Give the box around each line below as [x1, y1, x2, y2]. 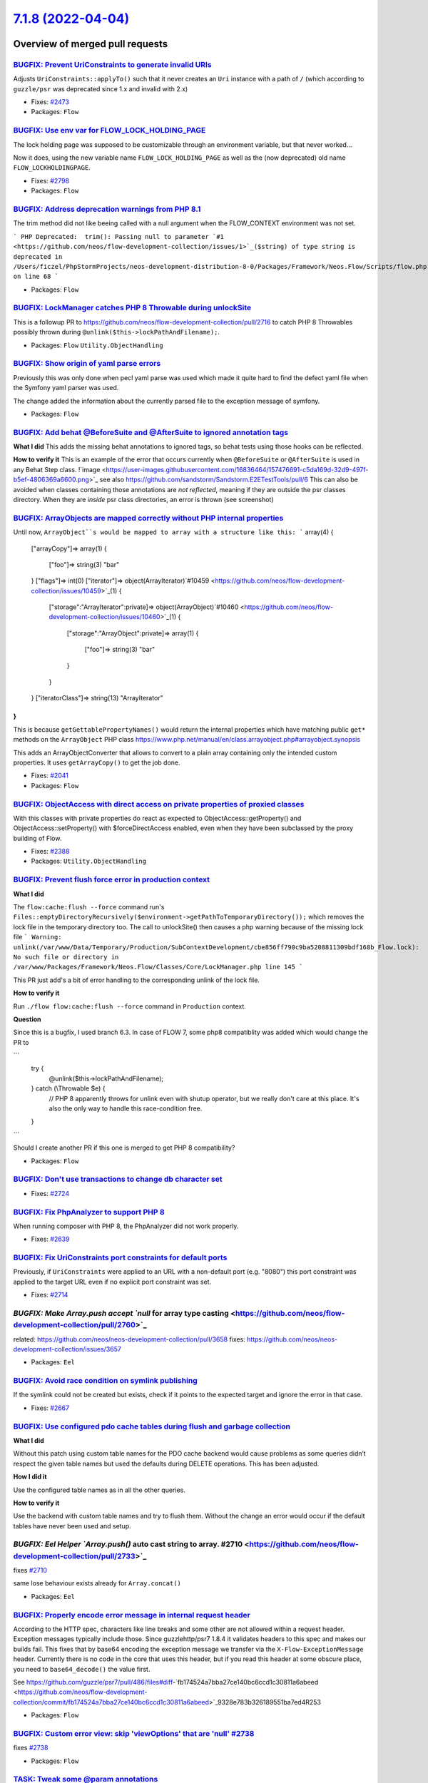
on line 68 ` [13, 272, 59, 281]
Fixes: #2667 [31, 1404, 70, 1412]
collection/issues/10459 [31, 586, 101, 595]
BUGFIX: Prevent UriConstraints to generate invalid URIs [13, 59, 212, 69]
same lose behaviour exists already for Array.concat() [13, 1579, 182, 1588]
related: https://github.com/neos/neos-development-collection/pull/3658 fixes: [13, 1334, 245, 1344]
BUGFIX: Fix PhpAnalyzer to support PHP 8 [13, 1207, 165, 1217]
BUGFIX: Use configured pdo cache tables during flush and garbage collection [13, 1421, 290, 1431]
